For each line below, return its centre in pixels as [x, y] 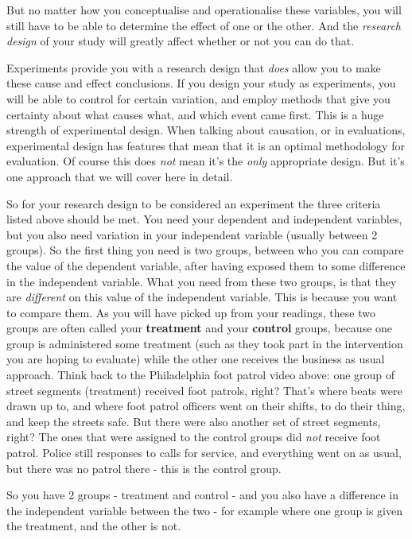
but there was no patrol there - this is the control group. [144, 468]
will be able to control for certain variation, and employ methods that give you [198, 98]
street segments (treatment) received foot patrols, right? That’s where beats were [204, 390]
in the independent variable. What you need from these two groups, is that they [202, 281]
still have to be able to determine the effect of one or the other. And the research [204, 25]
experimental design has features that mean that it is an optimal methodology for [206, 145]
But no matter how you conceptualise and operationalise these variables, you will [204, 10]
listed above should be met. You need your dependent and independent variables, [204, 219]
